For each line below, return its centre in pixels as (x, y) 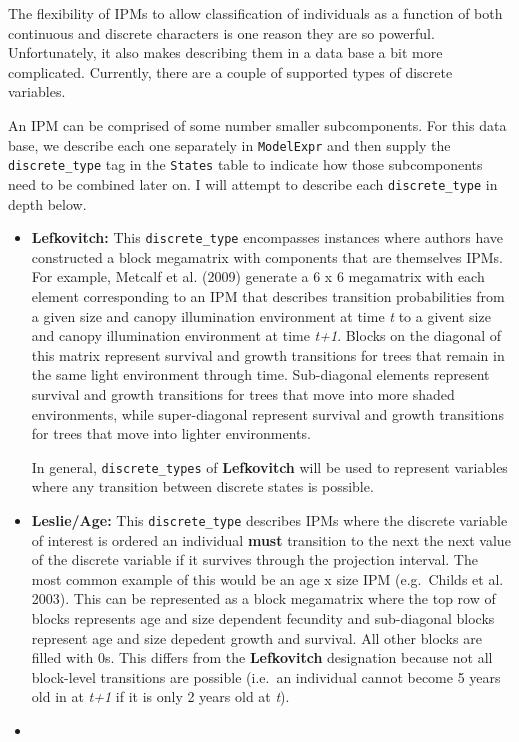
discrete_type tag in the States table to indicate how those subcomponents (245, 164)
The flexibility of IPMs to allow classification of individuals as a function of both (255, 13)
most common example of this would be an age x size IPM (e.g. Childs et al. (267, 578)
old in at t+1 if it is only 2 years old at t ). (160, 696)
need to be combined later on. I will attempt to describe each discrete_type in (253, 183)
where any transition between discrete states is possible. (202, 486)
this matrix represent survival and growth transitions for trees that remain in (268, 354)
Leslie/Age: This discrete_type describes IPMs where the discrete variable (269, 519)
